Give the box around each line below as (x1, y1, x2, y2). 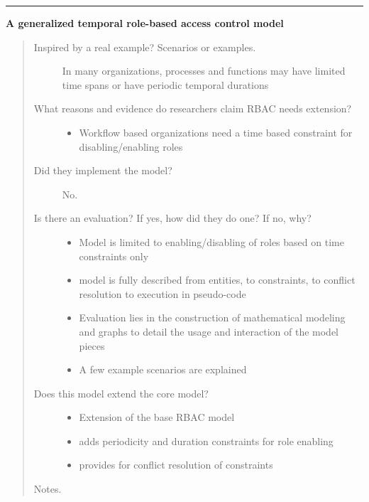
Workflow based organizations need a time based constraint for (79, 124, 353, 139)
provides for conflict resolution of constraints (79, 457, 273, 472)
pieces (79, 338, 105, 353)
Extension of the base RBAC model (79, 410, 235, 424)
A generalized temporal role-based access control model (6, 16, 284, 30)
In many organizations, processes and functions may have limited (62, 63, 346, 78)
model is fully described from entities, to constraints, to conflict (79, 272, 356, 287)
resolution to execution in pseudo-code (79, 286, 246, 301)
